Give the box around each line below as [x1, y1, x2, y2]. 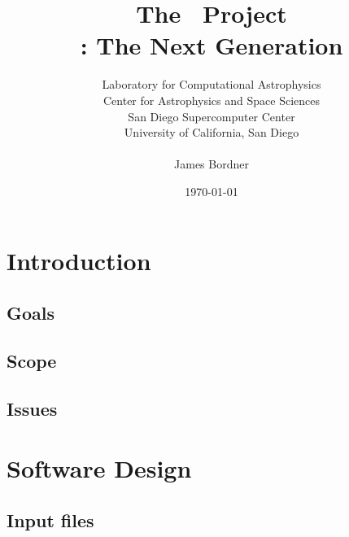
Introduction [7, 244, 151, 277]
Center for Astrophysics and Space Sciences [103, 91, 320, 108]
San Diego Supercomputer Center [128, 107, 295, 124]
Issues [7, 395, 58, 421]
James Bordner [174, 155, 249, 172]
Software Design [7, 452, 192, 485]
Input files [7, 507, 94, 532]
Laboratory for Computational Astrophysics [102, 76, 321, 93]
